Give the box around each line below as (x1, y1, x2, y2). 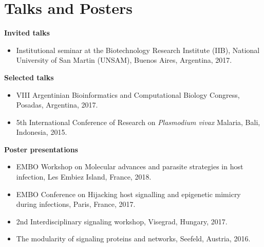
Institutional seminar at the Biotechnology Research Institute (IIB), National (16, 44, 260, 55)
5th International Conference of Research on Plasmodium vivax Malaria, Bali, (16, 116, 260, 127)
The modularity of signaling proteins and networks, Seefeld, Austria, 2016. (16, 233, 251, 244)
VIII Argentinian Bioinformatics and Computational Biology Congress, (16, 89, 240, 100)
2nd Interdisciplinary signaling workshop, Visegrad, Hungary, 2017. (16, 216, 228, 226)
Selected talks (4, 72, 54, 82)
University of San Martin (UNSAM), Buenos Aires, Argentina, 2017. (16, 55, 232, 65)
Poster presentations (4, 144, 78, 154)
